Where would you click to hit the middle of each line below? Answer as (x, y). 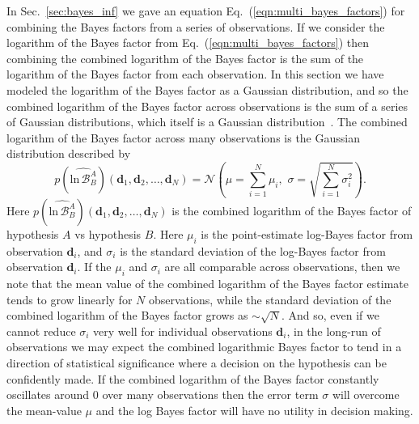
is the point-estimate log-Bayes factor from (307, 233)
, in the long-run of (334, 331)
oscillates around (48, 394)
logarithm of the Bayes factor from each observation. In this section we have (195, 74)
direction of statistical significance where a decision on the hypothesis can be (197, 363)
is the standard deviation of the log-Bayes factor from (253, 250)
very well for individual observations (183, 331)
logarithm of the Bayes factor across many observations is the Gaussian (183, 137)
